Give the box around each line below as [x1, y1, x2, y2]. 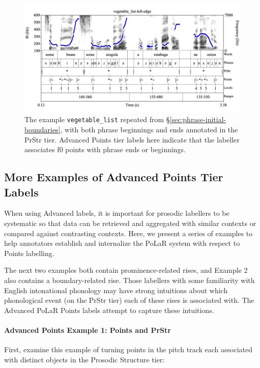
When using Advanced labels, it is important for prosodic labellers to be [4, 208, 229, 218]
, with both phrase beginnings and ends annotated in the [60, 124, 238, 135]
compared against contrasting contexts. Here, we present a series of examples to [4, 228, 253, 238]
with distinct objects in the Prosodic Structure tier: [4, 354, 165, 364]
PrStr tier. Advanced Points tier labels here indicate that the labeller [24, 134, 240, 145]
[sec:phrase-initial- [169, 114, 226, 125]
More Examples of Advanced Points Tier [4, 169, 223, 185]
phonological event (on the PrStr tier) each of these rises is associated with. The [4, 295, 254, 305]
